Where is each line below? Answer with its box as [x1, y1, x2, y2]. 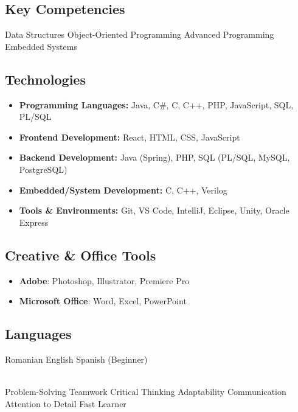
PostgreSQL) [19, 162, 68, 175]
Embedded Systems [5, 40, 77, 52]
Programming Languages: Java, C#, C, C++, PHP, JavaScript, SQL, [19, 98, 294, 111]
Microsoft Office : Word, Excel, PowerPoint [19, 295, 187, 307]
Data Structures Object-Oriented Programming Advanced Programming [5, 28, 274, 41]
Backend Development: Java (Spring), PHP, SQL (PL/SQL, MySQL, [19, 151, 290, 164]
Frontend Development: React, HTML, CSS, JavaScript [19, 130, 240, 143]
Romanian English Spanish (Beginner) [5, 352, 148, 365]
